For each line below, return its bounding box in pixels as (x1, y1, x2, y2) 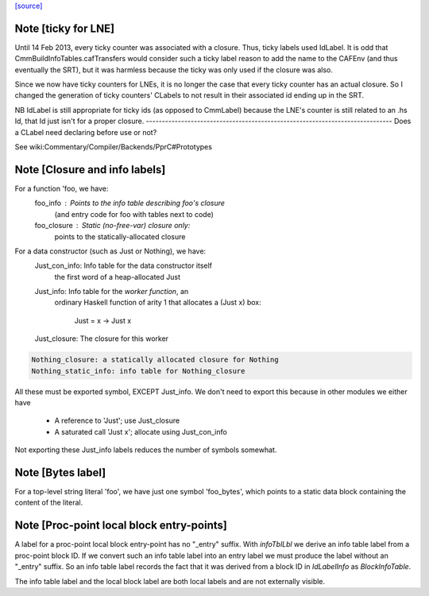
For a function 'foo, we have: (14, 184, 109, 193)
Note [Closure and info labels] (14, 163, 166, 176)
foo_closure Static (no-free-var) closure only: (34, 221, 191, 230)
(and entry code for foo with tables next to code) (54, 209, 214, 219)
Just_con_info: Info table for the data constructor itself (34, 261, 213, 270)
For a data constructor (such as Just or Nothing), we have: (14, 246, 207, 256)
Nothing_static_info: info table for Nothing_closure (31, 366, 245, 375)
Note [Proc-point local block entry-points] (14, 519, 228, 532)
